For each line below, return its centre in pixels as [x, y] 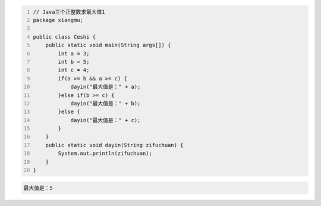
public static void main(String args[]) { [108, 45]
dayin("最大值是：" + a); [106, 87]
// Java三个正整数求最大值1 [69, 12]
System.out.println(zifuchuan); [105, 154]
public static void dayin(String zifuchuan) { [114, 145]
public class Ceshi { [64, 37]
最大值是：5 [38, 188]
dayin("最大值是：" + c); [106, 120]
